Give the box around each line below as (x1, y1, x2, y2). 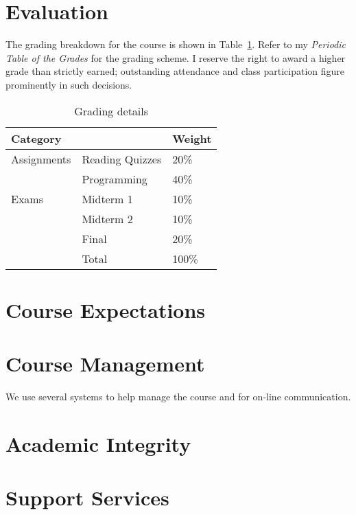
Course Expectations (5, 295, 206, 323)
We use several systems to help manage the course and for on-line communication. (5, 389, 351, 403)
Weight (172, 130, 212, 146)
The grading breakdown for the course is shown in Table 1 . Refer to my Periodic (5, 37, 346, 51)
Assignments (11, 150, 71, 167)
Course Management (5, 350, 205, 378)
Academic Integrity (5, 429, 191, 457)
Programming (82, 170, 147, 187)
